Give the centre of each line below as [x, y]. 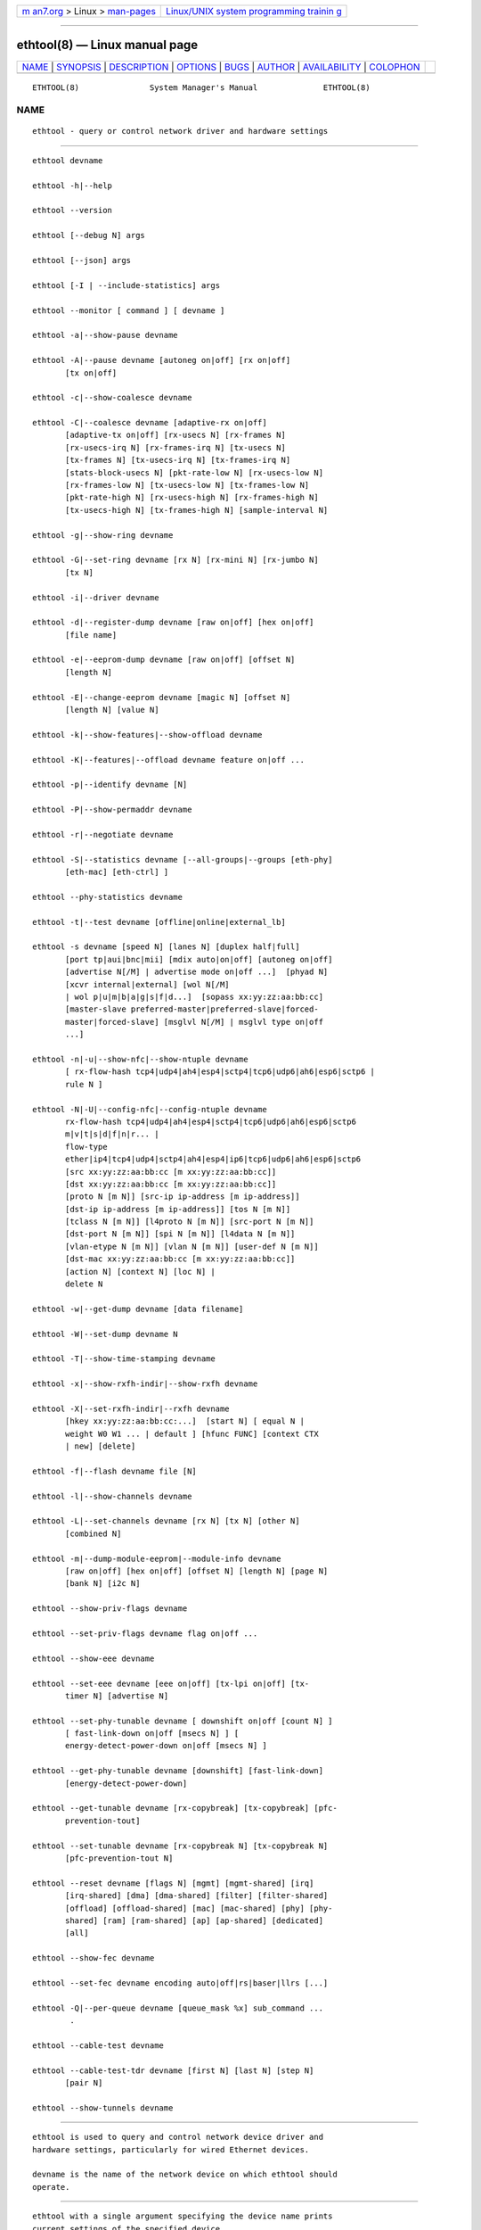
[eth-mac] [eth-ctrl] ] [117, 872]
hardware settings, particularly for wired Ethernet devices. [171, 2149]
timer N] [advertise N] [117, 1696]
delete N [84, 1284]
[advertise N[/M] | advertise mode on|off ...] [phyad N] [197, 972]
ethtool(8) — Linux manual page [107, 45]
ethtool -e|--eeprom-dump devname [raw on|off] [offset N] [164, 660]
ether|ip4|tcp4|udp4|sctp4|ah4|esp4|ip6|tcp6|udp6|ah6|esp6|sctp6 [213, 1159]
